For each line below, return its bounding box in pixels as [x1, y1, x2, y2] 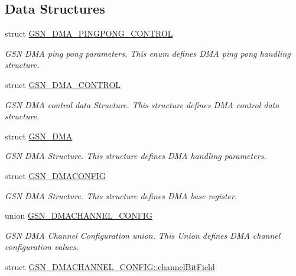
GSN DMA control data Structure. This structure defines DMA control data [5, 98, 279, 111]
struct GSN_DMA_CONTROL [5, 78, 121, 90]
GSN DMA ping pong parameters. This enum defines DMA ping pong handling [5, 47, 291, 59]
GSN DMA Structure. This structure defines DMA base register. [5, 189, 238, 202]
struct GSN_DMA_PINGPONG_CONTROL [5, 27, 173, 40]
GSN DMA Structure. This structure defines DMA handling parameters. [5, 150, 266, 162]
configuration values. [5, 241, 79, 253]
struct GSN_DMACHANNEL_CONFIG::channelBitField [5, 260, 215, 272]
